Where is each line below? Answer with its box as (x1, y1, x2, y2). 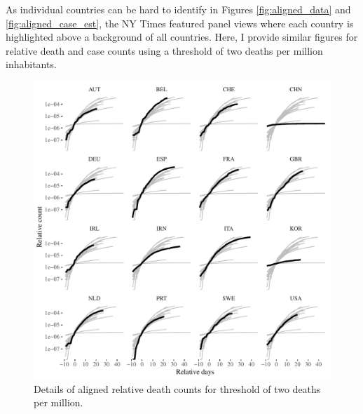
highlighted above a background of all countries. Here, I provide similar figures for (6, 29, 358, 44)
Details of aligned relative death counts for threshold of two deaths (34, 381, 321, 396)
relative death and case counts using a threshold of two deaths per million (6, 43, 323, 58)
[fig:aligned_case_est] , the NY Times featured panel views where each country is (6, 15, 354, 30)
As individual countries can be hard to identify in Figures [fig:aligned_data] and (6, 2, 351, 16)
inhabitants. (6, 57, 57, 72)
